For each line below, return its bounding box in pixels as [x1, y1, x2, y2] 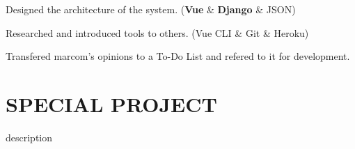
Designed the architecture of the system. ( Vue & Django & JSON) [6, 2, 296, 16]
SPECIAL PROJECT [6, 89, 217, 118]
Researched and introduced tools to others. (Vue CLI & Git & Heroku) [6, 25, 309, 40]
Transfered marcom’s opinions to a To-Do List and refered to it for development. [6, 49, 350, 63]
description [6, 130, 53, 144]
